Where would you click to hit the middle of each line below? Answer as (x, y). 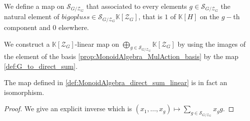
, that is (150, 16)
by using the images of (211, 44)
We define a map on (34, 6)
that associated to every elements (137, 6)
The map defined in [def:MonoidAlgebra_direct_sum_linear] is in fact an (116, 82)
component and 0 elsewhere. (46, 27)
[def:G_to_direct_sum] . (41, 66)
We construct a (27, 44)
